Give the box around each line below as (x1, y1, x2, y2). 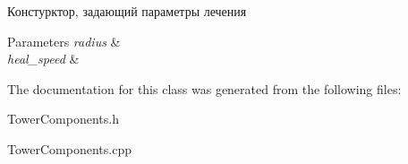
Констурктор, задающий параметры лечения (7, 2, 247, 20)
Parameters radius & (7, 31, 121, 50)
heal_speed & (7, 49, 80, 68)
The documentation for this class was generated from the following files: (7, 79, 402, 98)
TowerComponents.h (7, 109, 119, 128)
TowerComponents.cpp (7, 139, 132, 158)
